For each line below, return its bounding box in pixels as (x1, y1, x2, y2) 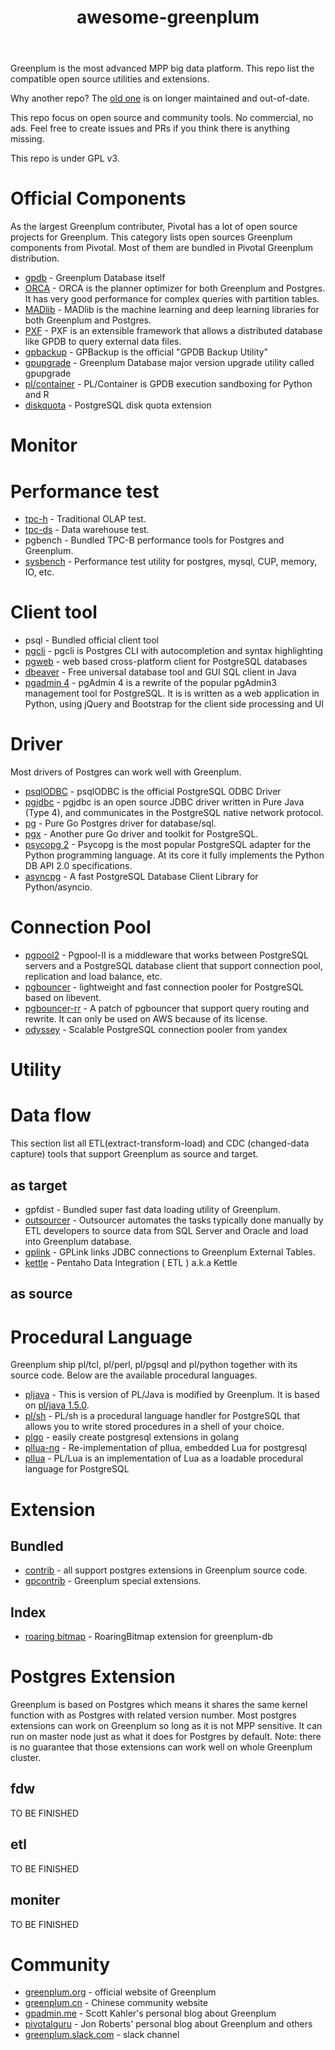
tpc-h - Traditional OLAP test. (24, 513, 147, 525)
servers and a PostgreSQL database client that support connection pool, (24, 960, 323, 972)
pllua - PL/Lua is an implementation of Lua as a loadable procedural (24, 1452, 304, 1465)
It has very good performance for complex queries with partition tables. (24, 293, 320, 305)
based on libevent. (24, 992, 102, 1004)
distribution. (10, 252, 60, 265)
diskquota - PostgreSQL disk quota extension (24, 399, 212, 411)
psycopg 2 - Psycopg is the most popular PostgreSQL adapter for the (24, 839, 312, 851)
